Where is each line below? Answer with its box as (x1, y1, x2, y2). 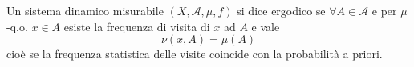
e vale (251, 18, 280, 34)
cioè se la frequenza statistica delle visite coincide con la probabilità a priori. (6, 45, 383, 62)
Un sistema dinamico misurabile (6, 2, 164, 18)
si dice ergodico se (237, 2, 326, 18)
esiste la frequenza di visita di (63, 18, 210, 34)
